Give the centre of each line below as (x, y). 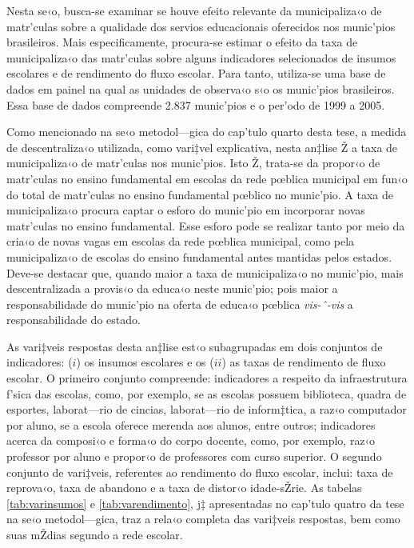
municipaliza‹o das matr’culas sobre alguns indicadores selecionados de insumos (201, 57)
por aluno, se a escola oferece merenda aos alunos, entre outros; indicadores (191, 424)
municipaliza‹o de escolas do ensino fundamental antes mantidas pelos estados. (199, 256)
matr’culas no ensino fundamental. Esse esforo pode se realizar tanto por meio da (206, 225)
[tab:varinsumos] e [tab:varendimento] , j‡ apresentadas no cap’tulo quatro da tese (205, 503)
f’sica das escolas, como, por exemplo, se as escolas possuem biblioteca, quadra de (207, 393)
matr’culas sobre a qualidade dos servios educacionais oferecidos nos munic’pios (201, 26)
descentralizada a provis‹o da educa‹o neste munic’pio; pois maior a (172, 288)
